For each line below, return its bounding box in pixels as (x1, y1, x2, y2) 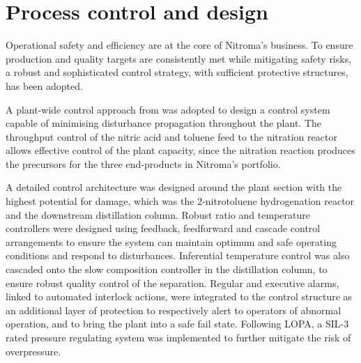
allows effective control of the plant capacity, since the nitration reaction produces (6, 143, 355, 157)
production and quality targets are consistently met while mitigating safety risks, (6, 51, 352, 65)
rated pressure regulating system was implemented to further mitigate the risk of (6, 330, 351, 344)
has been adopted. (6, 78, 83, 93)
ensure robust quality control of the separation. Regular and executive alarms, (6, 275, 339, 290)
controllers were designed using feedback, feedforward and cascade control (6, 221, 321, 235)
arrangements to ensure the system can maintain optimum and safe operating (6, 234, 337, 249)
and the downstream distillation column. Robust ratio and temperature (6, 207, 310, 222)
